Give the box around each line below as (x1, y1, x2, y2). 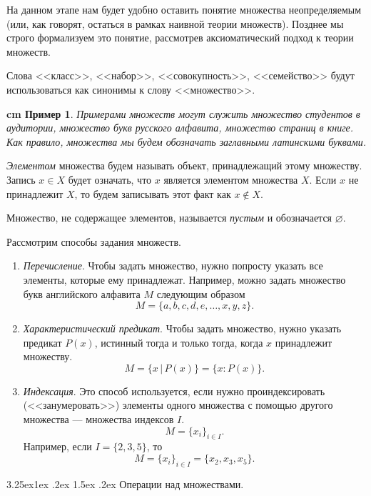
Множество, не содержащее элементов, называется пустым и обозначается (6, 210, 332, 225)
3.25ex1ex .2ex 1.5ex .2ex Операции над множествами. (6, 476, 244, 491)
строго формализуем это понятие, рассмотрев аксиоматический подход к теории (6, 30, 354, 45)
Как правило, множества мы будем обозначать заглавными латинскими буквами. (6, 134, 366, 149)
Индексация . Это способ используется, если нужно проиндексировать (23, 383, 325, 398)
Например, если (23, 439, 92, 454)
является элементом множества (163, 172, 298, 187)
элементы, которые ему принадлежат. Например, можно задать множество (23, 272, 346, 287)
